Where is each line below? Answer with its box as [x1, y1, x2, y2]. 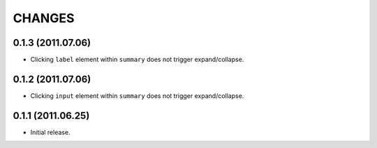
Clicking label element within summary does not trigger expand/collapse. [30, 56, 244, 64]
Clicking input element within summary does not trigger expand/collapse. [30, 91, 244, 100]
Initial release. [30, 128, 71, 136]
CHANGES [13, 10, 75, 26]
